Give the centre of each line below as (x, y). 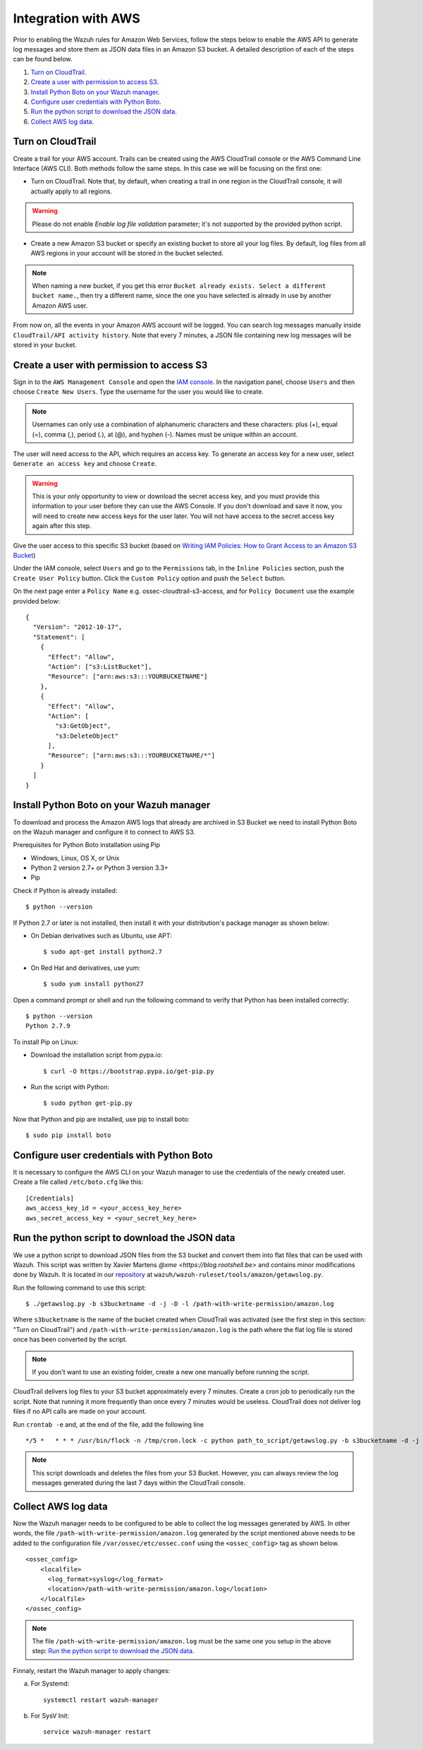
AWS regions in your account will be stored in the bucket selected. (127, 253)
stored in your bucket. (45, 345)
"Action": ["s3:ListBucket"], (100, 666)
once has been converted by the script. (70, 1340)
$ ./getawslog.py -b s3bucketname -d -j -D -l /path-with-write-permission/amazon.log (180, 1304)
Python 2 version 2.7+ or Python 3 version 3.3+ (99, 868)
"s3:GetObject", (83, 726)
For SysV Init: (50, 1715)
